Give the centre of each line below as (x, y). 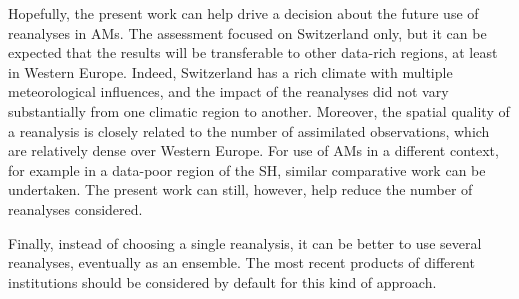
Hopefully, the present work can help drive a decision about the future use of (243, 13)
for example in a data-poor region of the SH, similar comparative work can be (247, 169)
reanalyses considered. (75, 208)
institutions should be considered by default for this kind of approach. (222, 281)
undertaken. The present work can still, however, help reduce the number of (240, 189)
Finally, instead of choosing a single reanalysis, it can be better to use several (245, 242)
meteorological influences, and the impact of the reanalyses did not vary (228, 91)
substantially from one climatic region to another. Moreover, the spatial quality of (259, 110)
